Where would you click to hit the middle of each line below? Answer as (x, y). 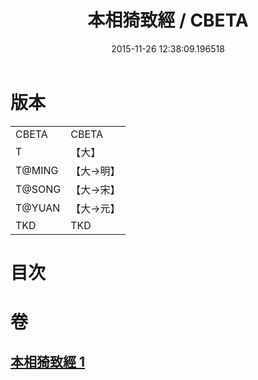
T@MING (37, 170)
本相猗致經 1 (48, 362)
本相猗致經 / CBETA (168, 20)
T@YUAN (38, 208)
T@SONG (38, 189)
